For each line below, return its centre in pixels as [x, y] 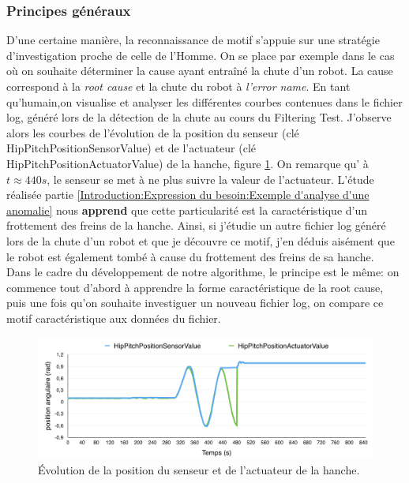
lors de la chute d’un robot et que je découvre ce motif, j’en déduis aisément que [201, 240]
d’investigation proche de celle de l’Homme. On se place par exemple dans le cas [201, 55]
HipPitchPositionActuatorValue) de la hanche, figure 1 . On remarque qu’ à [188, 163]
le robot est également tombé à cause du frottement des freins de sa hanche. [190, 256]
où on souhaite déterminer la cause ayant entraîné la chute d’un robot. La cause [200, 71]
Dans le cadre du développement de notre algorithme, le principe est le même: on [203, 272]
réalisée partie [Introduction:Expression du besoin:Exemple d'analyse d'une [188, 195]
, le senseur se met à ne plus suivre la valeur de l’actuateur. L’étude [210, 179]
